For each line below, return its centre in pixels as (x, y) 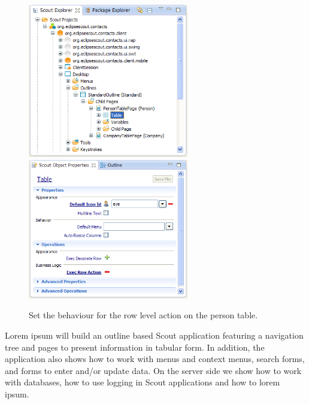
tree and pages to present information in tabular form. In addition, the (135, 347)
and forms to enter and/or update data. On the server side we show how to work (153, 370)
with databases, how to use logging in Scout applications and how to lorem (143, 382)
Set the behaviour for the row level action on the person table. (143, 315)
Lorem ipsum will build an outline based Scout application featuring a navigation (154, 335)
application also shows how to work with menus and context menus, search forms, (155, 359)
